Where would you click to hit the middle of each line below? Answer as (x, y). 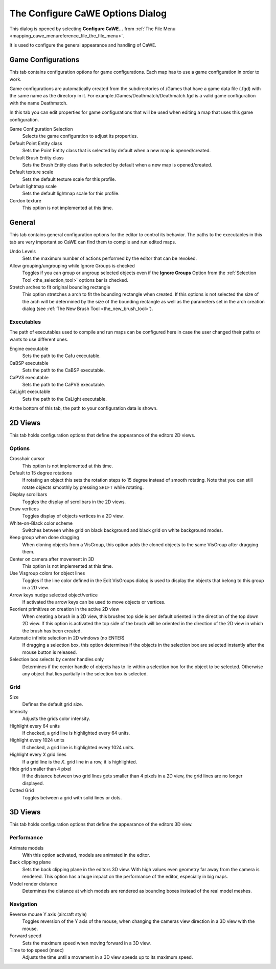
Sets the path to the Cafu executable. (61, 356)
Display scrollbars (28, 494)
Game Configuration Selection (41, 129)
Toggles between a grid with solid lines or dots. (72, 797)
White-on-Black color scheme (41, 523)
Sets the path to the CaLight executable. (65, 399)
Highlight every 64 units (35, 726)
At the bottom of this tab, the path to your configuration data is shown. (84, 408)
